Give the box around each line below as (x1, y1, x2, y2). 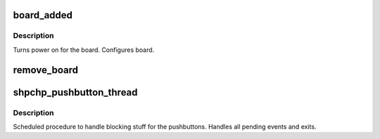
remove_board (13, 64, 79, 76)
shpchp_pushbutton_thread (13, 86, 138, 98)
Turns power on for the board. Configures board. (13, 46, 155, 54)
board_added (13, 9, 73, 21)
